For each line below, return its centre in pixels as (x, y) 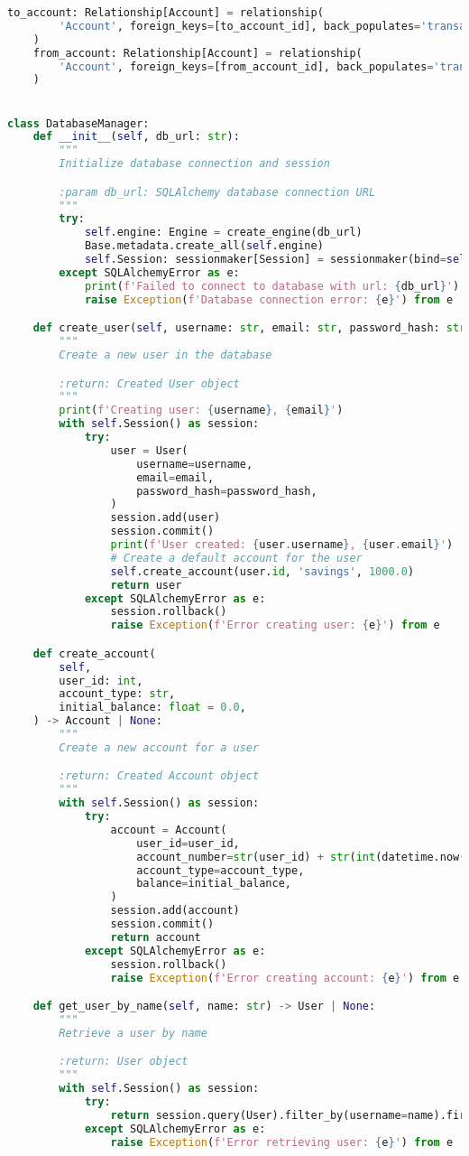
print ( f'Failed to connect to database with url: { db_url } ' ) (272, 286)
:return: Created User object (149, 383)
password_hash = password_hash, (227, 491)
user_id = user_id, (188, 843)
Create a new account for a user (159, 747)
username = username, (195, 464)
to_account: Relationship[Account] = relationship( (166, 13)
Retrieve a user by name (133, 1033)
